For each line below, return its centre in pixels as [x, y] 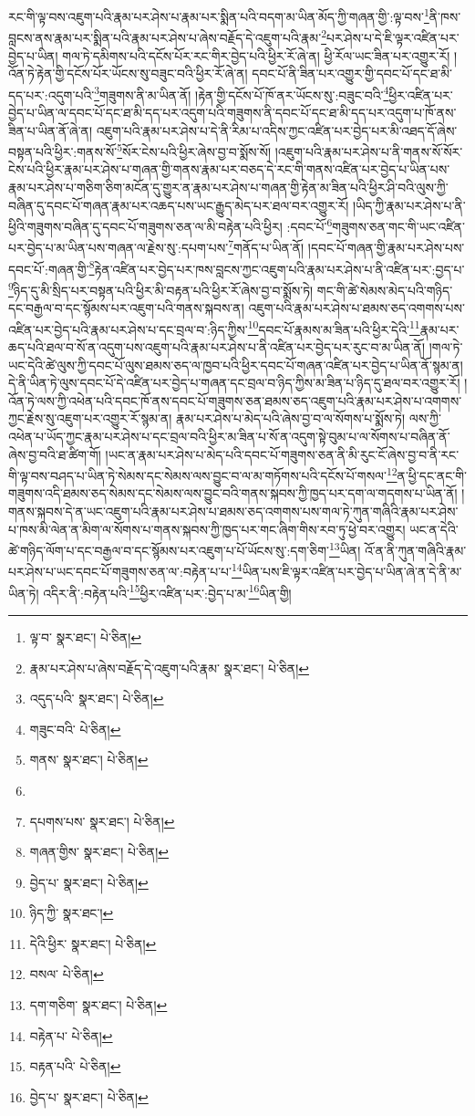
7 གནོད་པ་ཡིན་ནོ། [266, 246]
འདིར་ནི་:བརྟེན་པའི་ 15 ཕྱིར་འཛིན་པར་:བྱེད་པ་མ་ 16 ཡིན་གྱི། [167, 591]
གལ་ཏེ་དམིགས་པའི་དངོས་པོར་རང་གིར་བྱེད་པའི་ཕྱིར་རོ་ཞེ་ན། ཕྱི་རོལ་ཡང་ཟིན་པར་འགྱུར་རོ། [256, 55]
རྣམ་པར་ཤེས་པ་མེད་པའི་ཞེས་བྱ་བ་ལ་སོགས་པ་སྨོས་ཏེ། [291, 418]
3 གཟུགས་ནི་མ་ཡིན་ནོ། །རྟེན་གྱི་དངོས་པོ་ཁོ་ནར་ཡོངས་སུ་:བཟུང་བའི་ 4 [242, 93]
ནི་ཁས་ [445, 16]
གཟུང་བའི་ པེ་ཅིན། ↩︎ [75, 729]
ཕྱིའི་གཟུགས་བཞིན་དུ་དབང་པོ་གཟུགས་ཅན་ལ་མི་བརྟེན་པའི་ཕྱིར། [145, 226]
